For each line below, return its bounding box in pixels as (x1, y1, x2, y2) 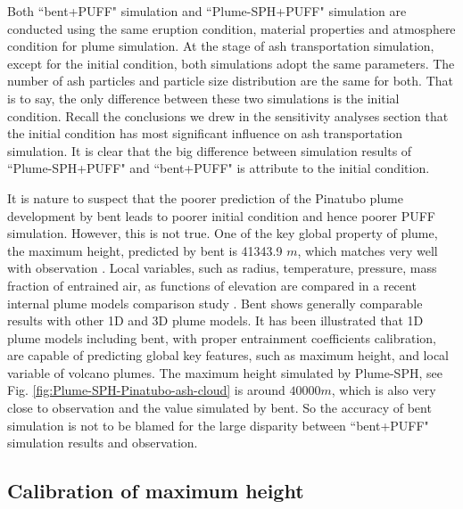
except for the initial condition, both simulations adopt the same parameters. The (7, 53, 455, 72)
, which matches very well (297, 241, 438, 259)
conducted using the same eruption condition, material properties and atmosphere (7, 19, 456, 37)
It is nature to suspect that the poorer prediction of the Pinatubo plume (7, 188, 403, 207)
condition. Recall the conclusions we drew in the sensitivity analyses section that (7, 106, 449, 125)
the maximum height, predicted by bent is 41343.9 (7, 241, 283, 259)
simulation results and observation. (7, 433, 198, 452)
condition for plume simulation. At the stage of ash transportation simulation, (7, 37, 434, 55)
